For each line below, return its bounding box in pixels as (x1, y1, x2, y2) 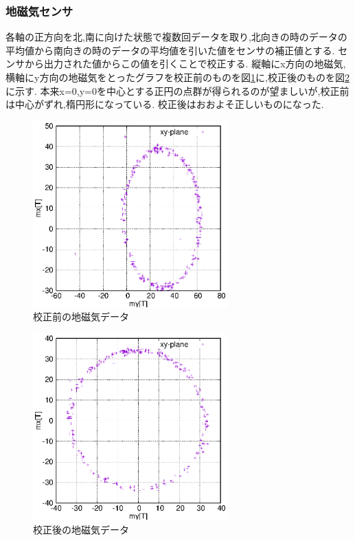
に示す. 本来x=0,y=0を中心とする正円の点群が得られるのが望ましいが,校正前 (5, 83, 350, 98)
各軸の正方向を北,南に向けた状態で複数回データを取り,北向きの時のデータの (5, 30, 347, 44)
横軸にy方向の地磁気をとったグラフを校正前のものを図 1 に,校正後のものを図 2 (5, 70, 350, 84)
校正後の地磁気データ (33, 522, 129, 536)
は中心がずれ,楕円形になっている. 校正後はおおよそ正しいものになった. (5, 97, 324, 111)
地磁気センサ (5, 2, 73, 19)
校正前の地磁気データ (33, 309, 129, 324)
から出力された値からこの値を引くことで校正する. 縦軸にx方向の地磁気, (24, 56, 346, 71)
